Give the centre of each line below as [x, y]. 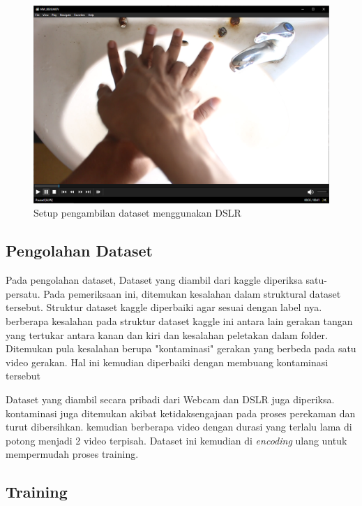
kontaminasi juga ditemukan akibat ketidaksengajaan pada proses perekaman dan [181, 413]
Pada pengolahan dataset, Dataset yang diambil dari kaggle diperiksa [154, 280]
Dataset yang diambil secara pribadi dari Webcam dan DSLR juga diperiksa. [170, 399]
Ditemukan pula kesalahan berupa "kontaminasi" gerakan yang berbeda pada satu [181, 348]
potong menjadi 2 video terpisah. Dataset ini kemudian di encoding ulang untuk [176, 440]
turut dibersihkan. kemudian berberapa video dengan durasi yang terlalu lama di [179, 427]
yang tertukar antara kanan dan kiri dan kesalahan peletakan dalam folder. [167, 334]
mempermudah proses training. [72, 454]
